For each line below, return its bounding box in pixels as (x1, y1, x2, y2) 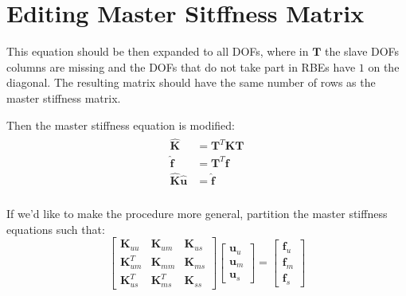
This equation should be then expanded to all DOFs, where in (6, 43, 309, 60)
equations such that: (6, 220, 105, 237)
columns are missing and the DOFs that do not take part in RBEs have (6, 58, 356, 75)
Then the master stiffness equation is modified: (6, 116, 236, 133)
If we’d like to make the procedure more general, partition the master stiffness (6, 204, 388, 221)
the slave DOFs (325, 43, 400, 60)
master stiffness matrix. (6, 89, 121, 106)
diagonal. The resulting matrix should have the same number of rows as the (6, 74, 376, 91)
